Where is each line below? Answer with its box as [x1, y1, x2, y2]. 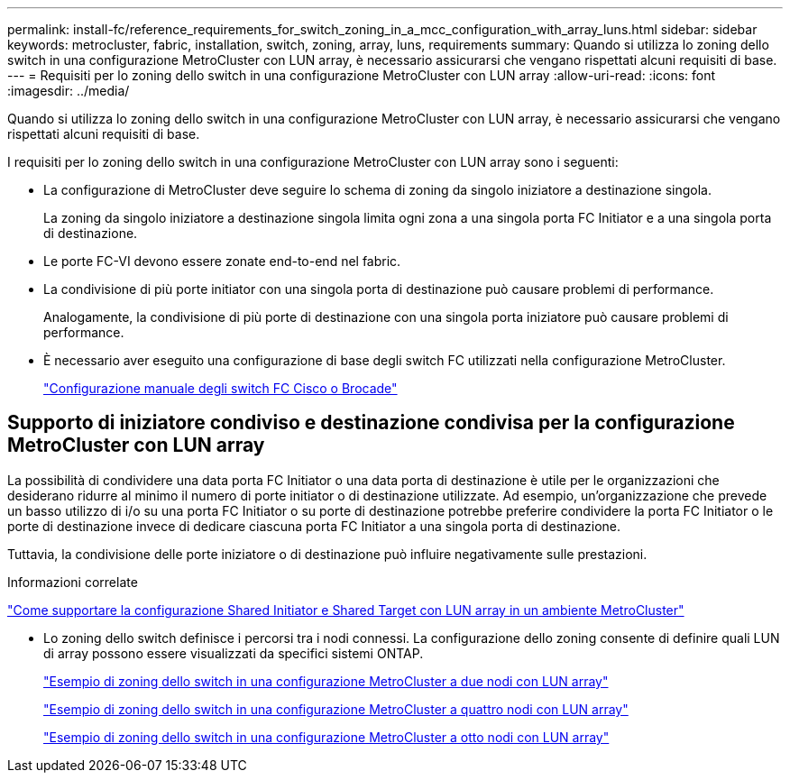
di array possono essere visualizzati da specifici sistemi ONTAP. [43, 645, 424, 661]
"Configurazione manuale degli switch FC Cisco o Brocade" [43, 381, 398, 396]
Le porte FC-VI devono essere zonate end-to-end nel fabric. [43, 253, 401, 269]
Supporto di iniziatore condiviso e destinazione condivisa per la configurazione [7, 411, 735, 435]
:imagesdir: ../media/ [7, 83, 130, 98]
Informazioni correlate [7, 574, 138, 590]
